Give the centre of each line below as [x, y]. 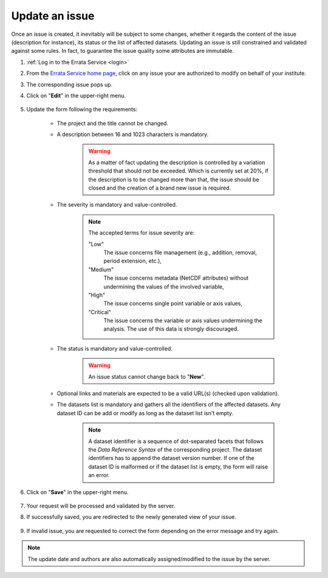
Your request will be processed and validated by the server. [101, 506]
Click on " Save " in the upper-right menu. [77, 492]
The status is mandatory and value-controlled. [114, 348]
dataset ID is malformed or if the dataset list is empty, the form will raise [178, 466]
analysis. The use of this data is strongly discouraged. [171, 329]
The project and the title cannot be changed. [113, 123]
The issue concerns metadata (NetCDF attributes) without [176, 278]
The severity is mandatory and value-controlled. [117, 205]
